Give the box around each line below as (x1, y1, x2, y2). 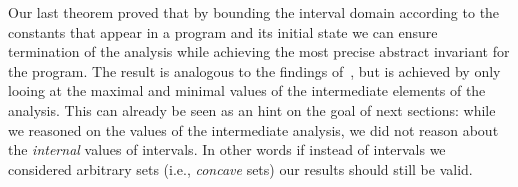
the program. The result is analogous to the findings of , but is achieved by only (8, 60, 501, 81)
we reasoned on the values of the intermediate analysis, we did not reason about (8, 119, 499, 140)
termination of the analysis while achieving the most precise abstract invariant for (8, 41, 510, 62)
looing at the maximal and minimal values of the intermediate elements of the (8, 80, 486, 101)
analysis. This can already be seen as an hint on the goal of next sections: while (8, 99, 496, 120)
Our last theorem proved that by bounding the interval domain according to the (8, 2, 500, 22)
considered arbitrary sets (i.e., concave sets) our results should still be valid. (8, 158, 473, 179)
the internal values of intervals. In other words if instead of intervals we (8, 139, 446, 160)
